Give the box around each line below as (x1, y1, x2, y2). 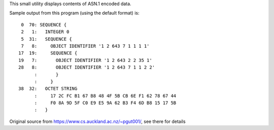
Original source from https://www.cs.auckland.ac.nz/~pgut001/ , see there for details (9, 118, 186, 124)
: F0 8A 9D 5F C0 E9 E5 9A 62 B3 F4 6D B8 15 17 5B (34, 100, 177, 106)
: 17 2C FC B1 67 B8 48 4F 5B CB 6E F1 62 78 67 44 (34, 93, 177, 99)
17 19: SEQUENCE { (18, 50, 78, 56)
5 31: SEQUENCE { (21, 36, 72, 42)
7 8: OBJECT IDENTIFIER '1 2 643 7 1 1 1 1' (21, 43, 150, 49)
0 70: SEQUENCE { (21, 22, 67, 27)
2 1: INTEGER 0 (21, 29, 70, 35)
